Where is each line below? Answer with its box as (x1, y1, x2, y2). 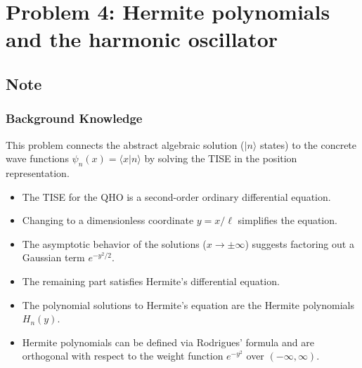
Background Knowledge (6, 110, 143, 127)
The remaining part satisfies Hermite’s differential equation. (22, 273, 280, 288)
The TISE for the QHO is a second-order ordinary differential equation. (22, 189, 331, 204)
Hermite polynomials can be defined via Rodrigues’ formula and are (22, 334, 314, 349)
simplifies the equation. (238, 213, 337, 228)
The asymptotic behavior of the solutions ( (22, 236, 207, 251)
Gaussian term (22, 250, 85, 265)
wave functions (6, 151, 69, 166)
